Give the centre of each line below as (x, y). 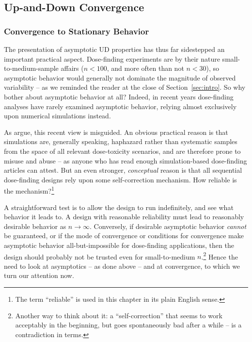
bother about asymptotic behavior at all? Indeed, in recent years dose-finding (119, 96)
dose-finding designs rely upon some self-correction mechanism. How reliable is (120, 179)
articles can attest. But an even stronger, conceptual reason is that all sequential (123, 170)
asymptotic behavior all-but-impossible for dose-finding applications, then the (119, 245)
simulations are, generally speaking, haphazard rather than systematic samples (121, 141)
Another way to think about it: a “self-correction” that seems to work (119, 315)
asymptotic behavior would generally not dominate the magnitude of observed (120, 77)
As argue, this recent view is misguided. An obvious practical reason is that (116, 132)
